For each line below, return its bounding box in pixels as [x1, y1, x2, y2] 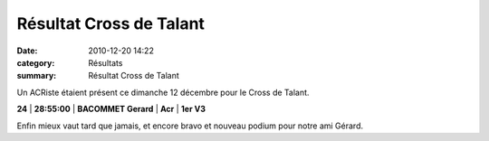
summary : [16, 70, 57, 81]
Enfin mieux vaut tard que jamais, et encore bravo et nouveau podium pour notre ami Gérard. [16, 120, 364, 131]
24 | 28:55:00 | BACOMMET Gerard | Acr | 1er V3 [16, 104, 206, 115]
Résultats [88, 57, 123, 68]
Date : [16, 45, 38, 56]
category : [16, 57, 55, 68]
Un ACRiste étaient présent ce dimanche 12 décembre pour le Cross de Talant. [16, 87, 310, 98]
